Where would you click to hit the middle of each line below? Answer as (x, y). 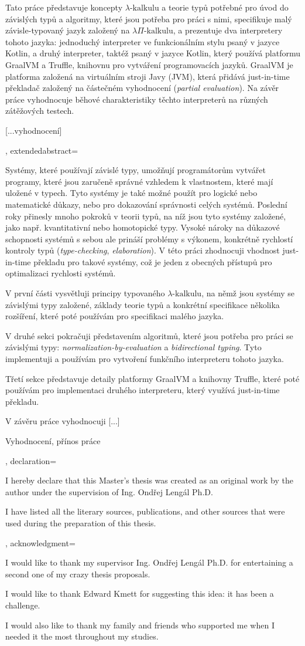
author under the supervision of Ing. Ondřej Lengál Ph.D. (109, 491)
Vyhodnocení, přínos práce (53, 441)
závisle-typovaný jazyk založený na (68, 30)
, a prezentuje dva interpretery (228, 30)
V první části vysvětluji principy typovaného (85, 293)
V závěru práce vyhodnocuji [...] (63, 421)
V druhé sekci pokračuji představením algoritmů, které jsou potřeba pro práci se (149, 335)
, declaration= (31, 460)
